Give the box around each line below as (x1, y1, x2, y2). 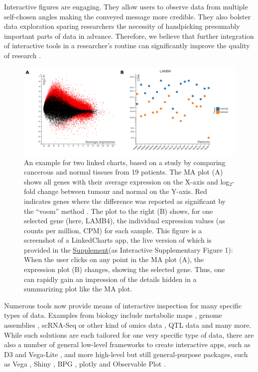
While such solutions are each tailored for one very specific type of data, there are (4, 329, 254, 340)
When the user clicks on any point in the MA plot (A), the (24, 254, 204, 265)
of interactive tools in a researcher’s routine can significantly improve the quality (4, 40, 250, 51)
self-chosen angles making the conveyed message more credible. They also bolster (4, 11, 251, 21)
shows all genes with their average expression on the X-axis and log (24, 176, 230, 186)
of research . (4, 50, 41, 60)
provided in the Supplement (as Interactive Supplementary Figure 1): (24, 244, 233, 255)
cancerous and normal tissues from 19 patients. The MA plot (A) (24, 167, 223, 177)
